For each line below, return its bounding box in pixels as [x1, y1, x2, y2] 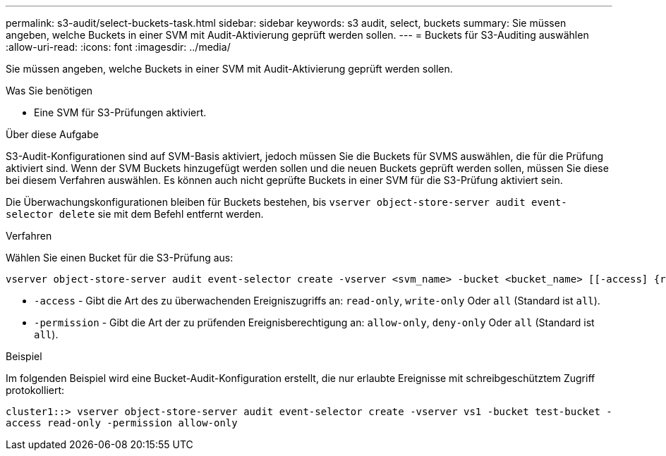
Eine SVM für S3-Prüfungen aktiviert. [34, 106, 207, 118]
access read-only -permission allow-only [6, 417, 238, 429]
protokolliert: [6, 384, 65, 396]
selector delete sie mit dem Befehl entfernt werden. [6, 208, 264, 220]
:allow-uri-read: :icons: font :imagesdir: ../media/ [6, 41, 231, 53]
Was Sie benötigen [6, 85, 93, 97]
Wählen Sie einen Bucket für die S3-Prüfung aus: [6, 252, 234, 264]
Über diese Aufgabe [6, 128, 99, 140]
